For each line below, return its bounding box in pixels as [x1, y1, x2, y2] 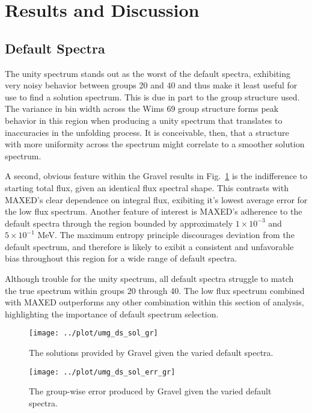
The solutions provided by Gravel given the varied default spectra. [29, 346, 274, 359]
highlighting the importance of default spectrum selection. [5, 307, 219, 320]
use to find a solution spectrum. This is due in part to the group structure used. [5, 90, 300, 103]
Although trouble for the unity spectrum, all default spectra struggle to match [5, 272, 294, 285]
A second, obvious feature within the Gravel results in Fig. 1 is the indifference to [5, 170, 307, 182]
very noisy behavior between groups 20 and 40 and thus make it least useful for [5, 79, 298, 91]
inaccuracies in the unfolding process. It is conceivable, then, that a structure [5, 126, 289, 138]
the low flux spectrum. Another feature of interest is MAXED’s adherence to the [5, 205, 302, 218]
